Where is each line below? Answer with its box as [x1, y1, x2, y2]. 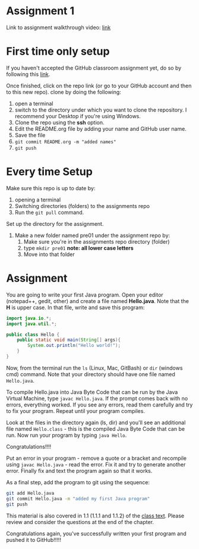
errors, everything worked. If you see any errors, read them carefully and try [6, 401, 193, 408]
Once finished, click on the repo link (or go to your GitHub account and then [6, 82, 192, 89]
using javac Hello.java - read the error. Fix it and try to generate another [6, 460, 186, 468]
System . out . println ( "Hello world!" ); [27, 343, 121, 349]
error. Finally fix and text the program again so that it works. [6, 467, 153, 474]
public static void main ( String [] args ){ [17, 337, 121, 343]
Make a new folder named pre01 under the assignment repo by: [14, 232, 170, 239]
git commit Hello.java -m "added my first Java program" [6, 496, 150, 501]
